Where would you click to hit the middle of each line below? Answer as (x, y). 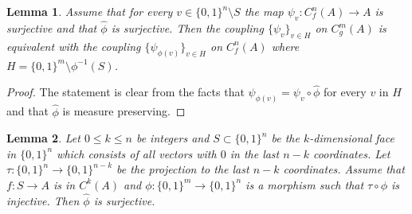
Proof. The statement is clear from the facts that (126, 92)
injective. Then (43, 200)
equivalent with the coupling (74, 46)
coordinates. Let (352, 153)
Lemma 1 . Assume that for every (90, 11)
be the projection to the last (183, 169)
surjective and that (52, 28)
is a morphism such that (305, 184)
